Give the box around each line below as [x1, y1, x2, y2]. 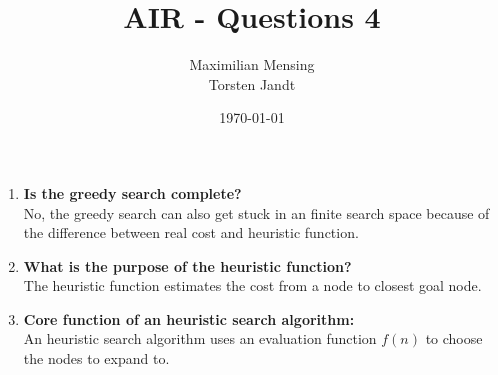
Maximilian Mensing [189, 54, 315, 75]
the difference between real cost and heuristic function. [23, 222, 359, 243]
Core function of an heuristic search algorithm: [23, 308, 355, 329]
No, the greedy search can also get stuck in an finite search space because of [23, 202, 490, 223]
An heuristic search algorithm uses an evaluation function [23, 328, 377, 349]
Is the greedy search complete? [23, 182, 242, 203]
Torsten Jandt [208, 73, 296, 94]
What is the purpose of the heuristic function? [23, 255, 352, 276]
